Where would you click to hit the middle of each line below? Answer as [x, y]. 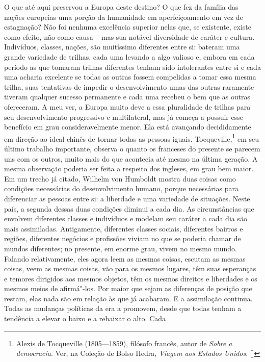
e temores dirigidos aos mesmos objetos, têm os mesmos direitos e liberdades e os [131, 278]
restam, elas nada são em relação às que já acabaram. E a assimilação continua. [128, 298]
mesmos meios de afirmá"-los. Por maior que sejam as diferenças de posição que [128, 288]
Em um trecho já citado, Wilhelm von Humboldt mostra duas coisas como [120, 178]
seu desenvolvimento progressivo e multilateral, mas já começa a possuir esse [124, 117]
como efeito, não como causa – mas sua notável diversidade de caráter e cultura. [129, 36]
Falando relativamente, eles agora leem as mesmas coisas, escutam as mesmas [125, 258]
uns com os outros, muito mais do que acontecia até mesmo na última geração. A [131, 158]
